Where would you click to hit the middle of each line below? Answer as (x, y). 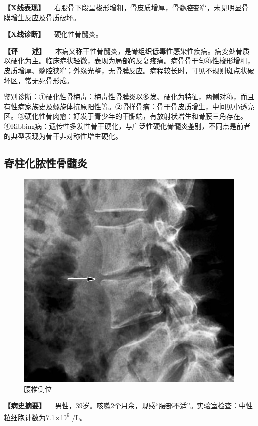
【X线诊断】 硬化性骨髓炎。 (53, 34)
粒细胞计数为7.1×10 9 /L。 (46, 416)
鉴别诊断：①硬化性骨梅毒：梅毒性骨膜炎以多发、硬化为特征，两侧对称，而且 (129, 97)
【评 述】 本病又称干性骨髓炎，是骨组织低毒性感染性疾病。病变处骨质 (127, 50)
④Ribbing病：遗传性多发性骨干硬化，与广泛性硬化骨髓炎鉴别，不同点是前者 (127, 126)
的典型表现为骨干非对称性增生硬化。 (63, 135)
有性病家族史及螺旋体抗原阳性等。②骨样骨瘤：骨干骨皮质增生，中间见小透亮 (129, 106)
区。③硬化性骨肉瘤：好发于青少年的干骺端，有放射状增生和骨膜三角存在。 (126, 116)
